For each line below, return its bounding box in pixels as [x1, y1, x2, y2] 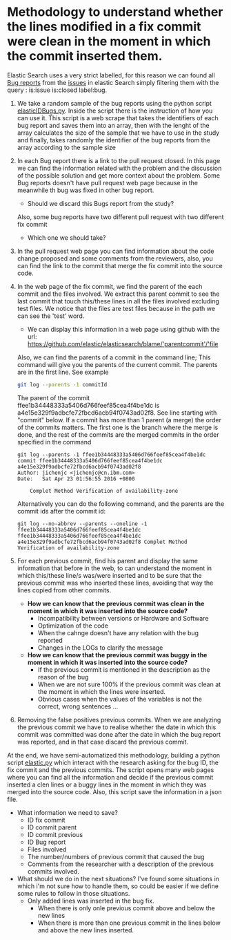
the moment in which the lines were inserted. [37, 687, 166, 695]
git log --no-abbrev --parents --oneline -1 [17, 520, 148, 527]
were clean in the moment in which [7, 34, 211, 49]
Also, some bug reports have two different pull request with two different [17, 212, 224, 221]
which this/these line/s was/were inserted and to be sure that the [17, 571, 202, 579]
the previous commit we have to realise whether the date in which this [17, 723, 217, 731]
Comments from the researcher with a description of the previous [27, 860, 214, 868]
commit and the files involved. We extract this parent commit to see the [17, 290, 220, 298]
